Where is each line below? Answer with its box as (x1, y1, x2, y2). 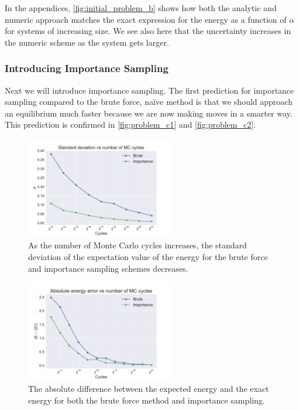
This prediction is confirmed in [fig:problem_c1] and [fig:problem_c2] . (5, 118, 256, 131)
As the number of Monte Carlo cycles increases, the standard (28, 239, 247, 251)
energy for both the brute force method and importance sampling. (28, 394, 265, 406)
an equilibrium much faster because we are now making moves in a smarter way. (5, 107, 293, 119)
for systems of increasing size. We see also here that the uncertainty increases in (5, 25, 291, 37)
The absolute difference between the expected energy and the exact (28, 382, 269, 395)
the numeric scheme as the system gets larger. (5, 36, 169, 48)
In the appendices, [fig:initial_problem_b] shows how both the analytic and (5, 2, 277, 13)
